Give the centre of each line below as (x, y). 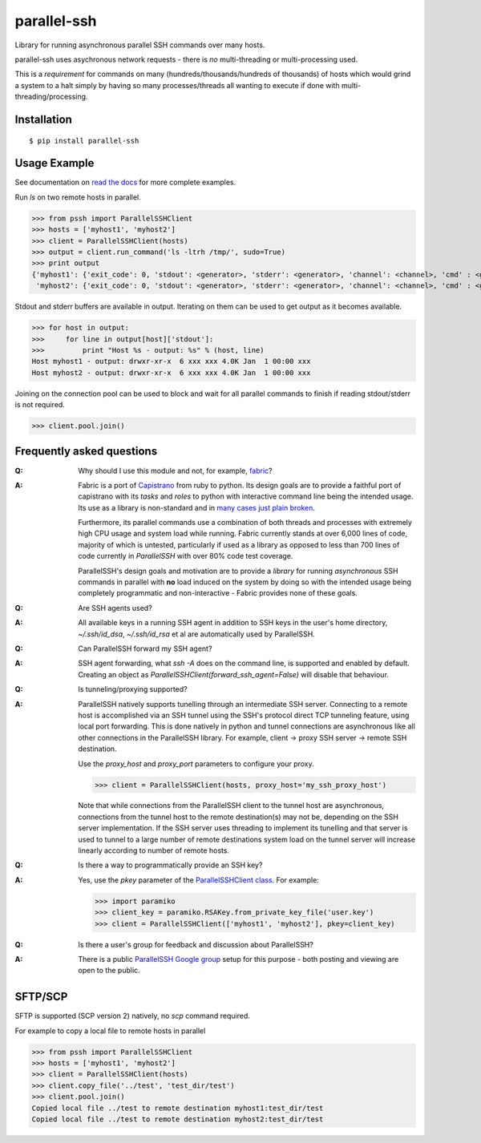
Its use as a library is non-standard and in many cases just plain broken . (197, 507)
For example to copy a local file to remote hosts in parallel (110, 1031)
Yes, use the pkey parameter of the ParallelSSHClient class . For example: (199, 880)
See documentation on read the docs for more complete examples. (125, 182)
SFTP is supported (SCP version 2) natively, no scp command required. (132, 1016)
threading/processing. (51, 97)
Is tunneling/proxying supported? (133, 689)
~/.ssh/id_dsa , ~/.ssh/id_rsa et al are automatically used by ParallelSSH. (197, 634)
